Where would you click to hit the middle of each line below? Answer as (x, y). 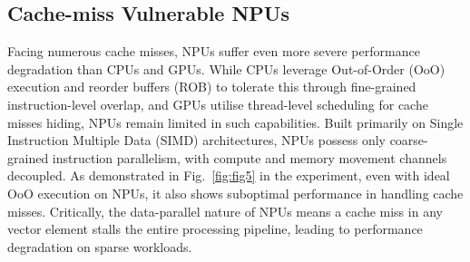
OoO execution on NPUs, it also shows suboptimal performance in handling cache (235, 193)
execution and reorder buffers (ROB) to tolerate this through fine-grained (212, 87)
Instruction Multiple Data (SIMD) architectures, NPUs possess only (196, 140)
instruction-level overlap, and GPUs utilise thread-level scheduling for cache (218, 104)
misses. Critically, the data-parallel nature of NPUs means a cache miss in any (225, 211)
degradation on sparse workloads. (100, 246)
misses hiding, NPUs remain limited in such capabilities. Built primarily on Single (235, 122)
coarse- (409, 140)
